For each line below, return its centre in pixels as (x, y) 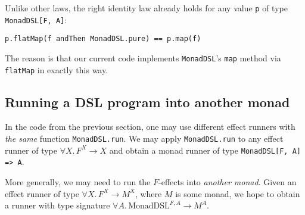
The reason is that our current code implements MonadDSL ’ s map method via (143, 57)
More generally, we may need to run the (78, 182)
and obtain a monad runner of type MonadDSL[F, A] (205, 150)
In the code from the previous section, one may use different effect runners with (150, 127)
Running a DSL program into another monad (147, 102)
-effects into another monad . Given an (228, 182)
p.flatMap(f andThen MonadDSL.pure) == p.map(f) (103, 39)
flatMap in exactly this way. (57, 69)
